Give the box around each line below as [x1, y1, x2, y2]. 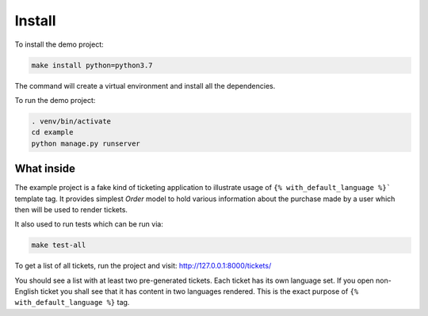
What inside [14, 162, 75, 176]
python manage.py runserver [31, 139, 140, 148]
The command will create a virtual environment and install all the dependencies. [14, 81, 276, 90]
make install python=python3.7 [31, 60, 154, 70]
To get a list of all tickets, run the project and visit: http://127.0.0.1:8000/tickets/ [14, 261, 272, 271]
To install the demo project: [14, 40, 105, 49]
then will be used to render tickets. [14, 204, 128, 214]
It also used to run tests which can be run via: [14, 219, 164, 229]
